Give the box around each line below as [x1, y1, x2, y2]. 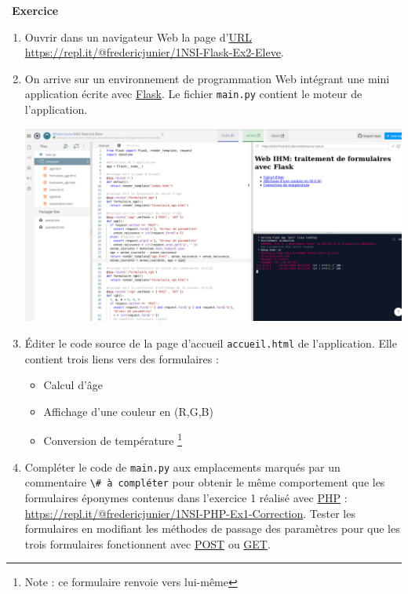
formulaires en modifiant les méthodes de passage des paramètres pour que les [24, 520, 400, 537]
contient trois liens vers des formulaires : [24, 350, 219, 366]
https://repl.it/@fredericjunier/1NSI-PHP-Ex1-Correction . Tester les [24, 505, 355, 521]
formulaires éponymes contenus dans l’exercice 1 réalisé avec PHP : [24, 489, 348, 505]
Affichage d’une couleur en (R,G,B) [43, 403, 213, 419]
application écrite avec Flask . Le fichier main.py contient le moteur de [24, 86, 362, 102]
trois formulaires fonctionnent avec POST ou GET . [24, 535, 271, 552]
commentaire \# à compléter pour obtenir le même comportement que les [24, 474, 385, 490]
